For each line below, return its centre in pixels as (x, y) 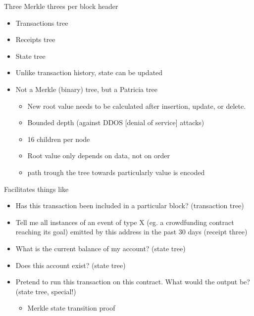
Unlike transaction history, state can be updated (89, 72)
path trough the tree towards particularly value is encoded (116, 172)
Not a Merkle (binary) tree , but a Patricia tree (87, 89)
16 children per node (59, 139)
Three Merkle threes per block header (61, 6)
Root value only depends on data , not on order (99, 156)
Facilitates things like (36, 189)
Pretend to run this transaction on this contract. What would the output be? (133, 282)
